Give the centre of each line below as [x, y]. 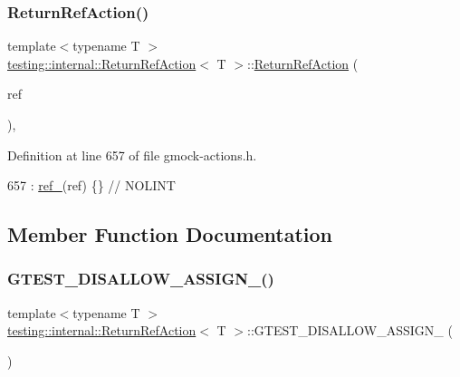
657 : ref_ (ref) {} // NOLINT [91, 185]
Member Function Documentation [170, 234]
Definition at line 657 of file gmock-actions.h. [132, 155]
